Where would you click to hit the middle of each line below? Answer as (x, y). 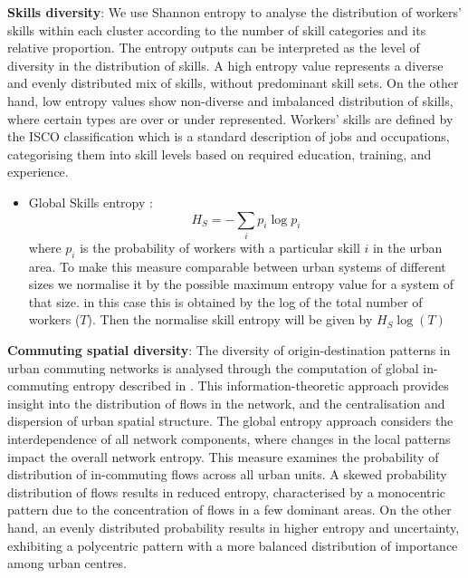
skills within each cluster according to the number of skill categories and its (217, 29)
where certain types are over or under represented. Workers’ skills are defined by (230, 118)
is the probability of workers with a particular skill (220, 247)
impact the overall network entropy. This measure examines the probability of (223, 456)
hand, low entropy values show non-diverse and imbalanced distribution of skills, (230, 100)
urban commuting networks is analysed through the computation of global (213, 367)
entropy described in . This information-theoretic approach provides (261, 385)
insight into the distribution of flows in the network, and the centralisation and (226, 403)
